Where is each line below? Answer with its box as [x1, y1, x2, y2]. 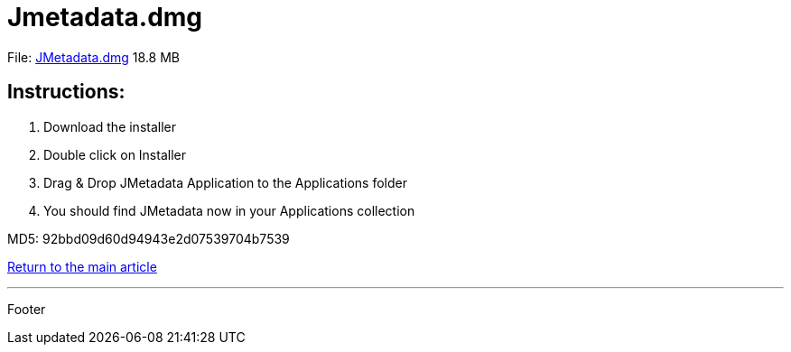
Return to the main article [7, 258, 157, 274]
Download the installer [43, 118, 176, 134]
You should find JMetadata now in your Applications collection [43, 202, 415, 218]
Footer [7, 301, 46, 317]
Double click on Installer [43, 146, 186, 162]
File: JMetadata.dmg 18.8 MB [7, 49, 181, 65]
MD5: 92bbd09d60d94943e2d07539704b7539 [7, 230, 290, 246]
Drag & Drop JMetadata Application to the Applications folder [43, 174, 407, 190]
